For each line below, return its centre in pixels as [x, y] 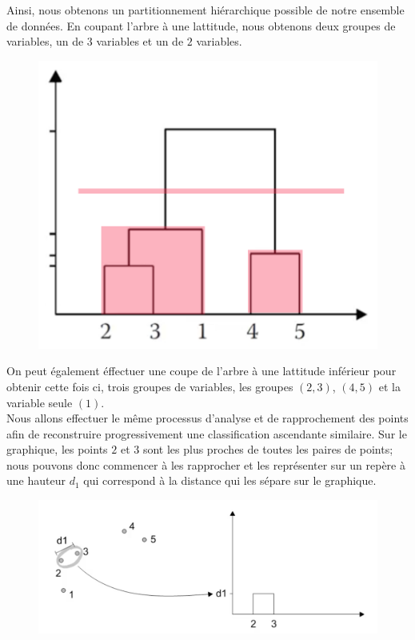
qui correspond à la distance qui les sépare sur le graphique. [230, 480]
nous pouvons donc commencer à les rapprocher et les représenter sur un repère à [206, 464]
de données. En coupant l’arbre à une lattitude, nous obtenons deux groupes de [201, 25]
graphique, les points [57, 449]
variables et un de [140, 41]
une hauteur [36, 480]
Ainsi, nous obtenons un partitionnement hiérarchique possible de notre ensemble [206, 10]
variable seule [40, 402]
